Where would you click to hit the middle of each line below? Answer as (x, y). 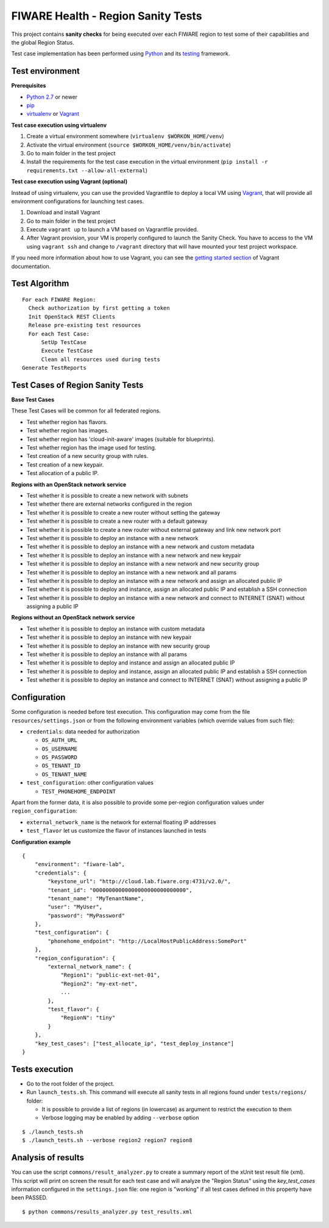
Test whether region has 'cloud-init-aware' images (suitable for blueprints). (121, 439)
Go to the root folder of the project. (70, 1084)
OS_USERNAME (59, 749)
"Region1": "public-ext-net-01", (111, 975)
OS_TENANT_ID (61, 766)
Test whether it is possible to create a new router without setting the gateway (123, 512)
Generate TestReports (54, 368)
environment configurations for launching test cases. (78, 201)
